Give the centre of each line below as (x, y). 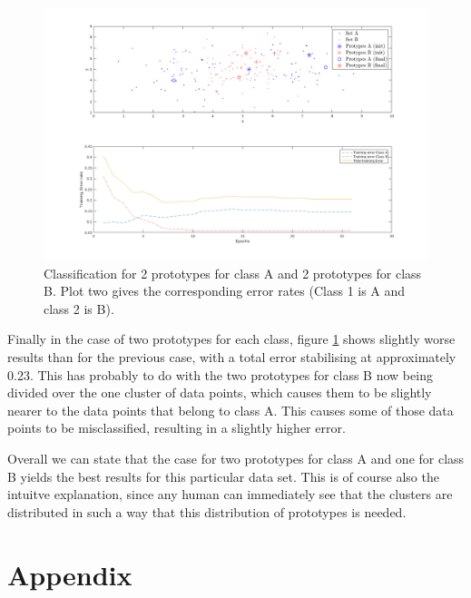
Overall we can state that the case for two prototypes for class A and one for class (236, 459)
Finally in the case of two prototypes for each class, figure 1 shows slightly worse (231, 339)
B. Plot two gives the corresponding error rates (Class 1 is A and (225, 291)
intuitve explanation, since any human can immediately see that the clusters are (230, 494)
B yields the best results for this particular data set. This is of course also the (223, 476)
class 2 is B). (79, 308)
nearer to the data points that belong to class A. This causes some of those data (231, 410)
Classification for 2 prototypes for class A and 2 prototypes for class (233, 273)
